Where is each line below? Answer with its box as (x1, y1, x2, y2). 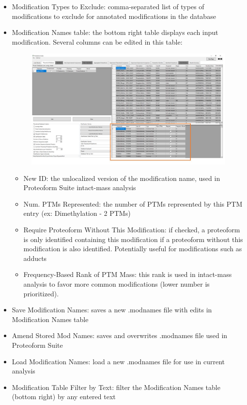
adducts (23, 253, 47, 263)
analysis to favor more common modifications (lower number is (23, 278, 210, 289)
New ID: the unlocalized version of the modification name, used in (23, 173, 220, 183)
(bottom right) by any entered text (12, 391, 116, 402)
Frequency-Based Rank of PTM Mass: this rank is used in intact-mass (23, 269, 232, 279)
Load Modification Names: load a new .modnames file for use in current (12, 356, 225, 366)
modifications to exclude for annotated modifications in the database (12, 11, 216, 21)
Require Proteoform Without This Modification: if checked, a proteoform (23, 224, 240, 234)
